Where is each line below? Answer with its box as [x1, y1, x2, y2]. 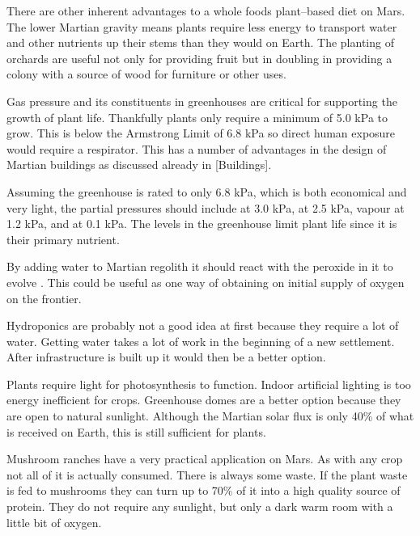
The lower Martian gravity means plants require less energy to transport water [6, 18, 397, 35]
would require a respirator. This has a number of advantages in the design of [6, 140, 387, 157]
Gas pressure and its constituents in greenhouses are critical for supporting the [6, 92, 397, 109]
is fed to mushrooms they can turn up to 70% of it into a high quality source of [6, 482, 401, 499]
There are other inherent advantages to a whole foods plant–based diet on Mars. [6, 2, 405, 19]
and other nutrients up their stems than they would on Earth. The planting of [6, 34, 394, 51]
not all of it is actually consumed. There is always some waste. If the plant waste [6, 466, 408, 483]
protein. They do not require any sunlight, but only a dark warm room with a [6, 498, 393, 515]
